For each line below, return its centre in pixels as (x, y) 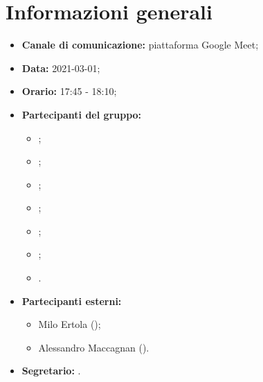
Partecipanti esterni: (72, 301)
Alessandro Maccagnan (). (94, 347)
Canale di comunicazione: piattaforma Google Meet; (140, 45)
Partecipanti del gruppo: (82, 114)
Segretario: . (51, 371)
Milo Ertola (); (70, 324)
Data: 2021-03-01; (61, 68)
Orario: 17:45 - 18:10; (69, 91)
